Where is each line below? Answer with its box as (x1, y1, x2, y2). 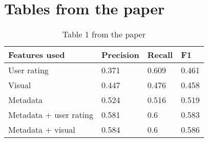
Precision (101, 49, 139, 61)
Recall (147, 49, 173, 61)
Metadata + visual (8, 124, 75, 136)
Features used (8, 49, 65, 61)
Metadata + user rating (8, 109, 93, 121)
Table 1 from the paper (62, 28, 145, 40)
